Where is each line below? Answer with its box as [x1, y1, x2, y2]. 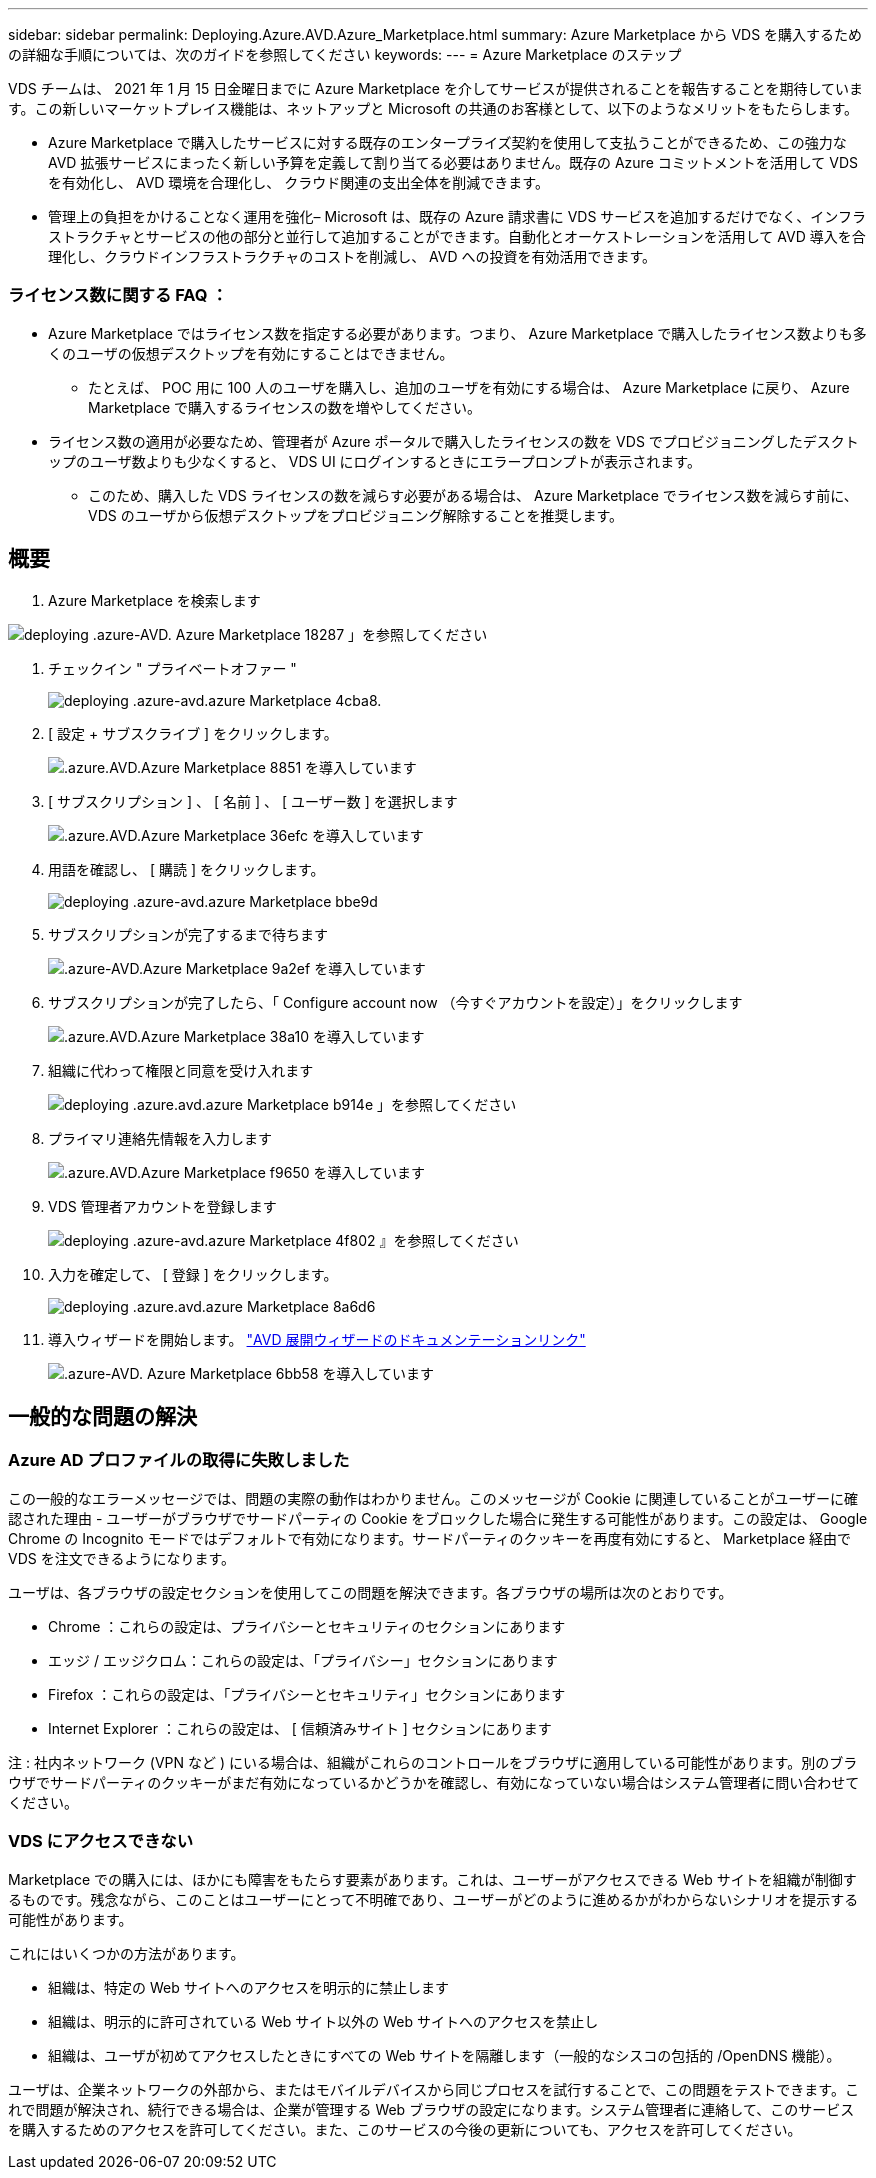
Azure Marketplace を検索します [48, 591, 261, 609]
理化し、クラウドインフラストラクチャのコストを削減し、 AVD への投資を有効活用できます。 [48, 248, 657, 265]
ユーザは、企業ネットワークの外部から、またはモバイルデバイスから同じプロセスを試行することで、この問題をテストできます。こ [8, 2080, 859, 2098]
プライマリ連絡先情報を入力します [48, 1129, 272, 1147]
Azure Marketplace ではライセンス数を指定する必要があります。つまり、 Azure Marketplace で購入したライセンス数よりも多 [48, 324, 867, 342]
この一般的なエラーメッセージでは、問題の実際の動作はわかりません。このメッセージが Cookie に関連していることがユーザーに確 [8, 1489, 858, 1507]
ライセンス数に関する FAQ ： [8, 285, 228, 306]
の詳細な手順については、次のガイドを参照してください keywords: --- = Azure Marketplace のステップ [8, 46, 682, 63]
